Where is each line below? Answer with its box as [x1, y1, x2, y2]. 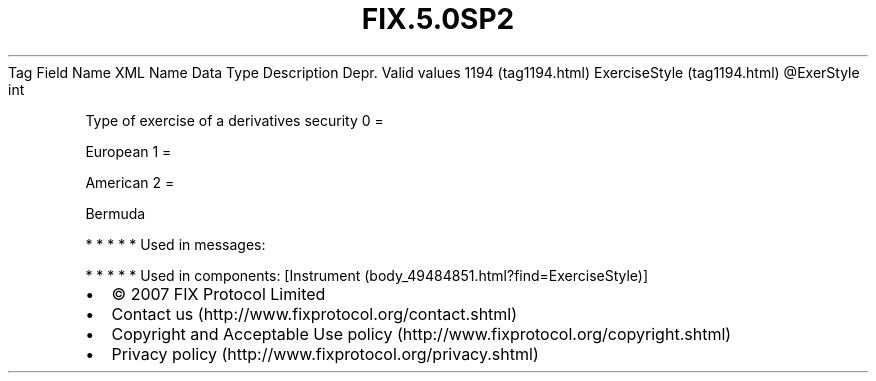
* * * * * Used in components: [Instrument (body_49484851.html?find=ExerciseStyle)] [85, 266, 649, 284]
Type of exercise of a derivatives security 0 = [85, 111, 384, 129]
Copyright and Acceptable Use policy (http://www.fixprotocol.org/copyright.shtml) [111, 323, 732, 344]
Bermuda [85, 204, 146, 222]
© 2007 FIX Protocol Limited [111, 283, 326, 304]
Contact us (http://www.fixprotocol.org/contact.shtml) [111, 303, 518, 324]
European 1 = [85, 142, 172, 160]
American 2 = [85, 173, 175, 191]
